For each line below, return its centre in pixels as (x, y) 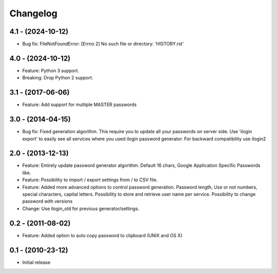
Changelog (33, 13)
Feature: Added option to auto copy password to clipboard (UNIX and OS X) (102, 235)
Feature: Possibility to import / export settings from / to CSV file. (90, 180)
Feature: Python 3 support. (51, 70)
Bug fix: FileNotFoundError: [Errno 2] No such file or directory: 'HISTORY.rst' (103, 44)
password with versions (47, 201)
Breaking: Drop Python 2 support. (58, 78)
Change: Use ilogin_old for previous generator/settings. (81, 208)
